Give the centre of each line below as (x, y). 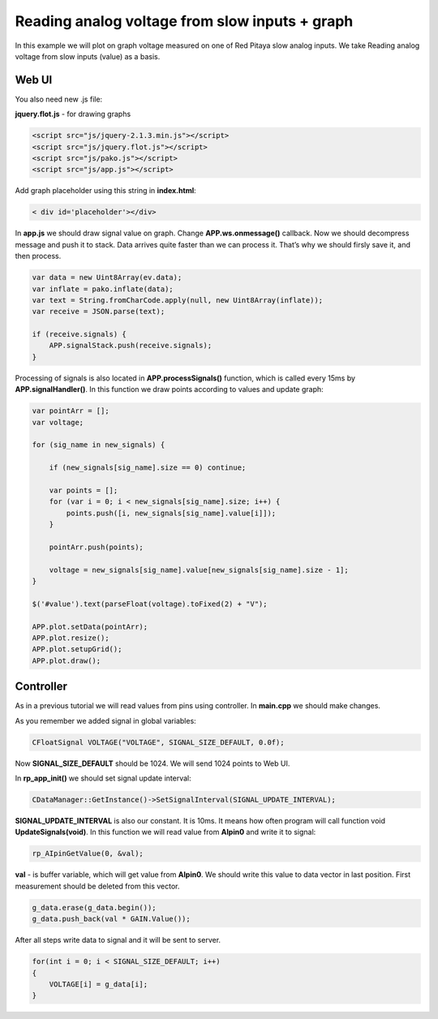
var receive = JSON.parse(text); (99, 312)
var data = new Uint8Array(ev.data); (107, 277)
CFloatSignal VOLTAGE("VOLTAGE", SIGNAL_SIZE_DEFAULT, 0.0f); (158, 742)
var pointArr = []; (71, 411)
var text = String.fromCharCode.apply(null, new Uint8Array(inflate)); (178, 300)
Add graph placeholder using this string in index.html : (105, 191)
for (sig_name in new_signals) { (99, 445)
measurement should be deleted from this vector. (97, 886)
